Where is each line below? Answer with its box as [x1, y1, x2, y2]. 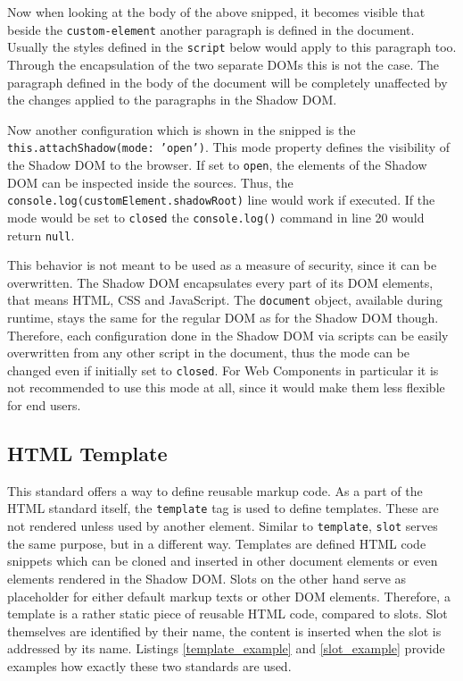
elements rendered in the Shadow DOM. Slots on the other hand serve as [7, 568, 407, 587]
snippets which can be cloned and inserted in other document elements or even [7, 551, 438, 570]
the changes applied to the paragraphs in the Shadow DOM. [7, 90, 337, 109]
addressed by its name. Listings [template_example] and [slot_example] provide [7, 639, 445, 658]
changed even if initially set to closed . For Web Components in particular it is [7, 360, 439, 379]
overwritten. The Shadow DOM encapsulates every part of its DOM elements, [7, 273, 434, 291]
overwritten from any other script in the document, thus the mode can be [7, 343, 410, 362]
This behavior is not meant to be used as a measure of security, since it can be [7, 256, 437, 274]
